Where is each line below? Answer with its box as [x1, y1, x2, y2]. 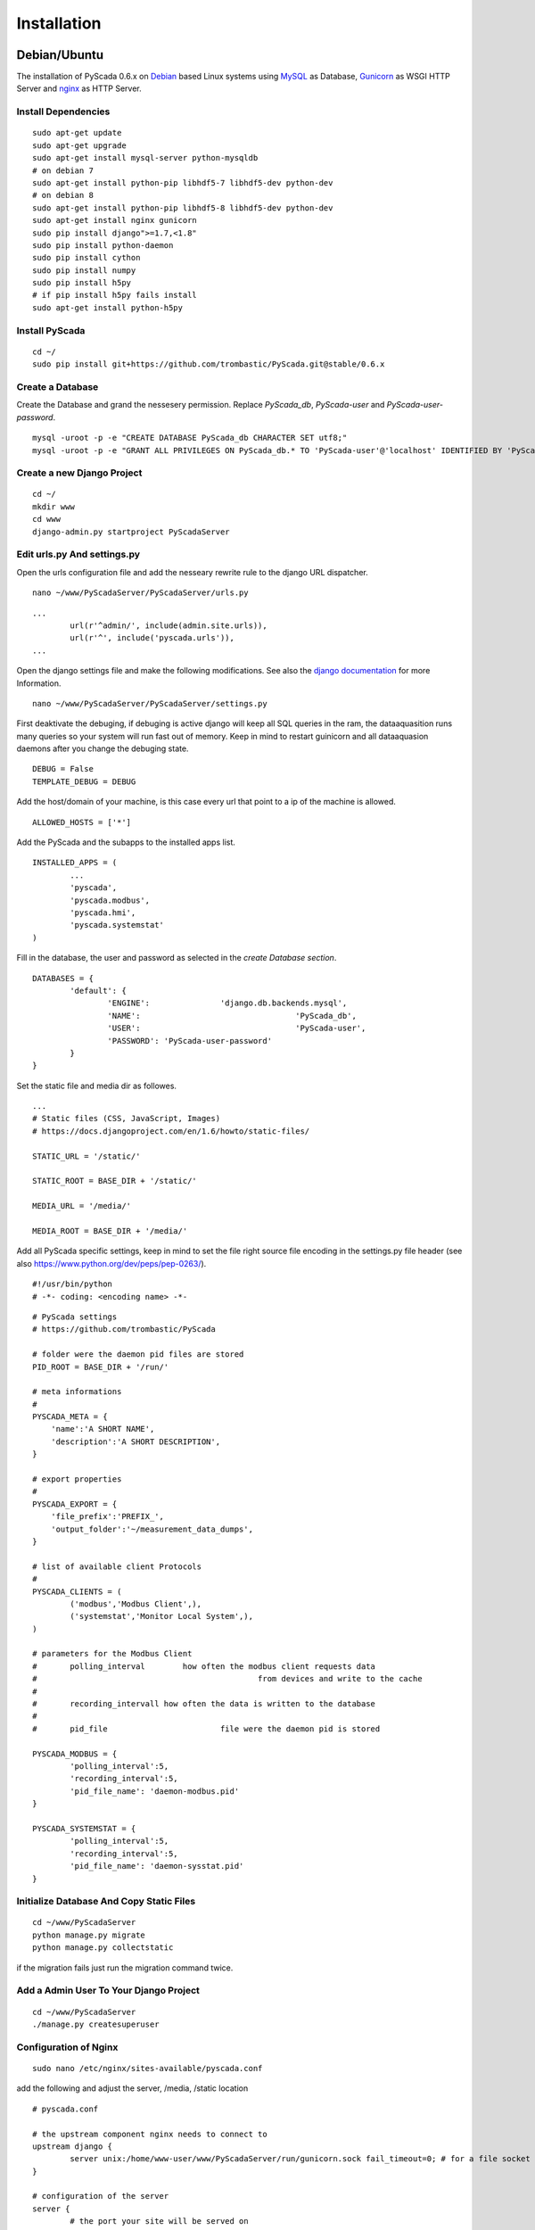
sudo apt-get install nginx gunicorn [32, 215, 198, 226]
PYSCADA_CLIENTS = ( [32, 1586, 122, 1597]
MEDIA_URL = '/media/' [32, 1201, 132, 1211]
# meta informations [32, 1387, 122, 1397]
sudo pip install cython [32, 252, 141, 263]
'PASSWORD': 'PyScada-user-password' [107, 1036, 272, 1045]
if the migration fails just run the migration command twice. [16, 1962, 234, 1973]
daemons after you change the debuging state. [16, 743, 189, 754]
